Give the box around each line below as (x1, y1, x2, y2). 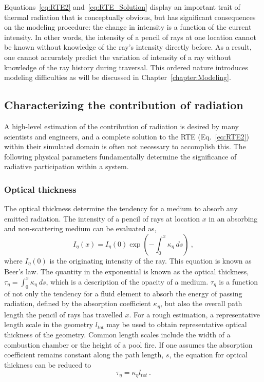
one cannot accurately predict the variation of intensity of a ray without (4, 51, 231, 62)
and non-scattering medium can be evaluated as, (4, 223, 157, 234)
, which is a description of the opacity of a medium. (46, 276, 209, 287)
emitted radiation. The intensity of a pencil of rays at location (4, 213, 200, 224)
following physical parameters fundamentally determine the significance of (4, 151, 237, 162)
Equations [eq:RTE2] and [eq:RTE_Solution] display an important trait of (4, 2, 240, 12)
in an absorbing (209, 213, 258, 224)
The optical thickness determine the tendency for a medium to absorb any (4, 203, 238, 214)
